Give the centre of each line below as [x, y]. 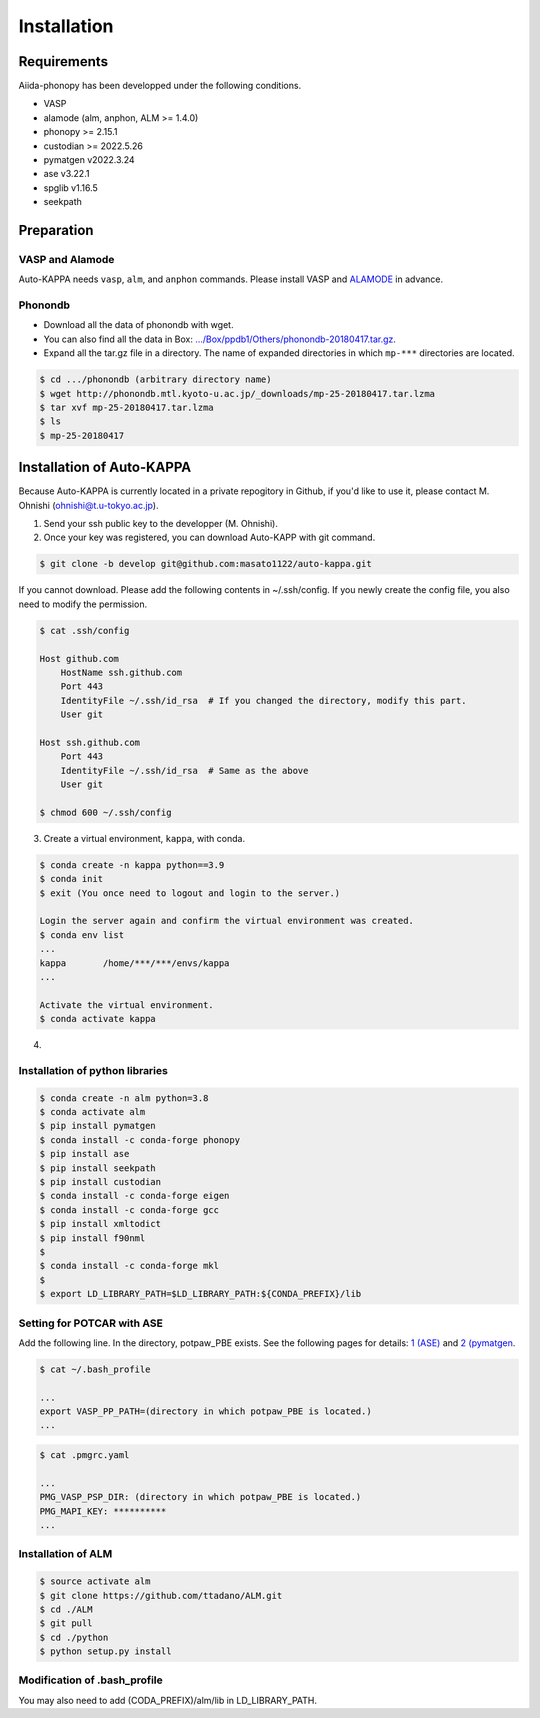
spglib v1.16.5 [71, 187]
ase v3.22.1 [66, 174]
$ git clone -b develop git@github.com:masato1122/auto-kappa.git [205, 564]
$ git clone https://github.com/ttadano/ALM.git [161, 1595]
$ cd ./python [74, 1637]
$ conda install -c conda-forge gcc [129, 1209]
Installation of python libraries [93, 1070]
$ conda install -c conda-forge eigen [134, 1196]
